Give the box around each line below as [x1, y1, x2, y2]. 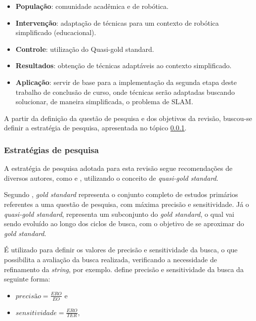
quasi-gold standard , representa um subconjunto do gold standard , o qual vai [4, 208, 234, 219]
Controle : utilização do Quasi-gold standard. [15, 43, 154, 54]
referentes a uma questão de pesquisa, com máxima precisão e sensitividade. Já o [4, 199, 249, 209]
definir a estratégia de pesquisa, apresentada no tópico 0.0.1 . [4, 122, 187, 133]
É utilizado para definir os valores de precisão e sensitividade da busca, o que [4, 244, 238, 255]
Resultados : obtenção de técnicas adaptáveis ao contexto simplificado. [15, 60, 232, 71]
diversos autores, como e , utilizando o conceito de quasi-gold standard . [4, 172, 218, 183]
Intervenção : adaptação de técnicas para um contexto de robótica [15, 17, 219, 28]
